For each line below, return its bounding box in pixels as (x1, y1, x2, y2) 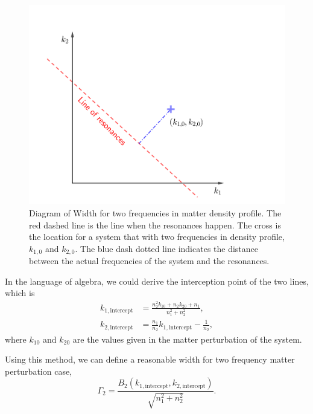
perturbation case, (5, 364, 72, 377)
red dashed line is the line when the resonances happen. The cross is (29, 218, 281, 231)
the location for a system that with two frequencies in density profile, (29, 230, 285, 243)
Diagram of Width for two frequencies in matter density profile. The (29, 206, 282, 219)
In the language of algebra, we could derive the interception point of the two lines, (5, 274, 309, 287)
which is (5, 286, 35, 299)
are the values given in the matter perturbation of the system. (72, 332, 302, 345)
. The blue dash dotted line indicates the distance (75, 242, 259, 254)
